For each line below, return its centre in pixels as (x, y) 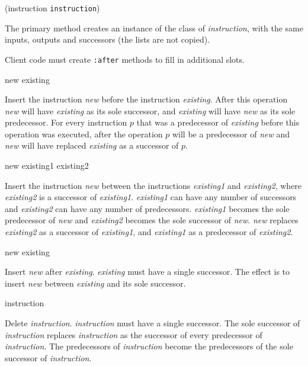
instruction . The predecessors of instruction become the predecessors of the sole (149, 346)
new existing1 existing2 (47, 166)
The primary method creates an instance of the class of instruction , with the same (154, 28)
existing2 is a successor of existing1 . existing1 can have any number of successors (151, 197)
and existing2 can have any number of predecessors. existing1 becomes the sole (147, 208)
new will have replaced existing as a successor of (92, 145)
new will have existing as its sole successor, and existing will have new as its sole (150, 110)
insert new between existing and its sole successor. (95, 283)
